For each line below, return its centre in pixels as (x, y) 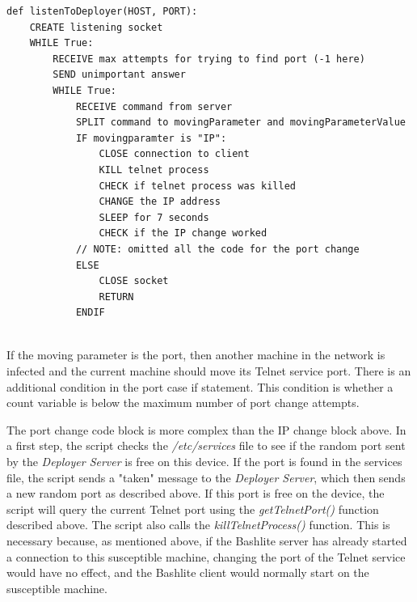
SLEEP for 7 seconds (154, 217)
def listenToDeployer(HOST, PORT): (102, 11)
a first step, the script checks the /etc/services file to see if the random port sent (206, 445)
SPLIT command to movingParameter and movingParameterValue (240, 123)
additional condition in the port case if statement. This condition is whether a (200, 386)
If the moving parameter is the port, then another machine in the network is (196, 355)
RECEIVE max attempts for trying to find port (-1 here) (209, 59)
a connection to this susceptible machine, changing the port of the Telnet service (206, 556)
